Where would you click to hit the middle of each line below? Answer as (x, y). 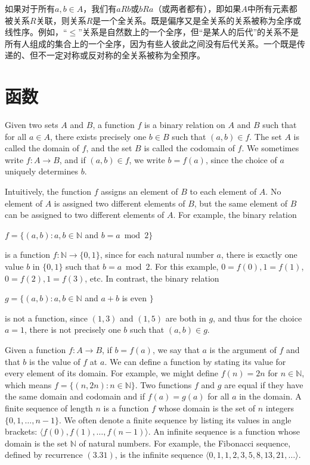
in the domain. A (270, 396)
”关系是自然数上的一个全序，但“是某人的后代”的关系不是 (189, 32)
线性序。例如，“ (36, 32)
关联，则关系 (61, 20)
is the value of (55, 361)
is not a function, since (46, 318)
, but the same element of (241, 203)
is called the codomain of (189, 148)
